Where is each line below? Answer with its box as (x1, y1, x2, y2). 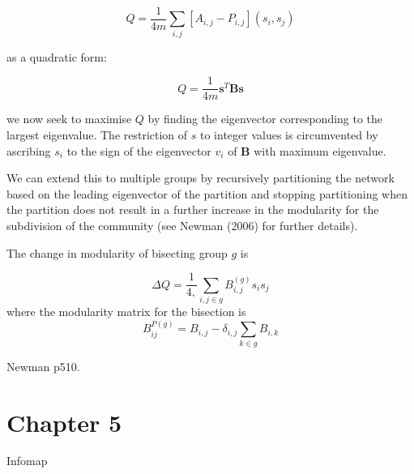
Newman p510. (6, 357, 80, 374)
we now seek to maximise (6, 110, 132, 127)
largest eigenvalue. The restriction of (6, 126, 188, 143)
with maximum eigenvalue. (254, 142, 386, 159)
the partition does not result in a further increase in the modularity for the (6, 201, 379, 218)
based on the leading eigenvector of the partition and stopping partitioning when (6, 185, 408, 202)
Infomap (6, 452, 48, 469)
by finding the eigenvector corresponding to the (147, 110, 383, 127)
